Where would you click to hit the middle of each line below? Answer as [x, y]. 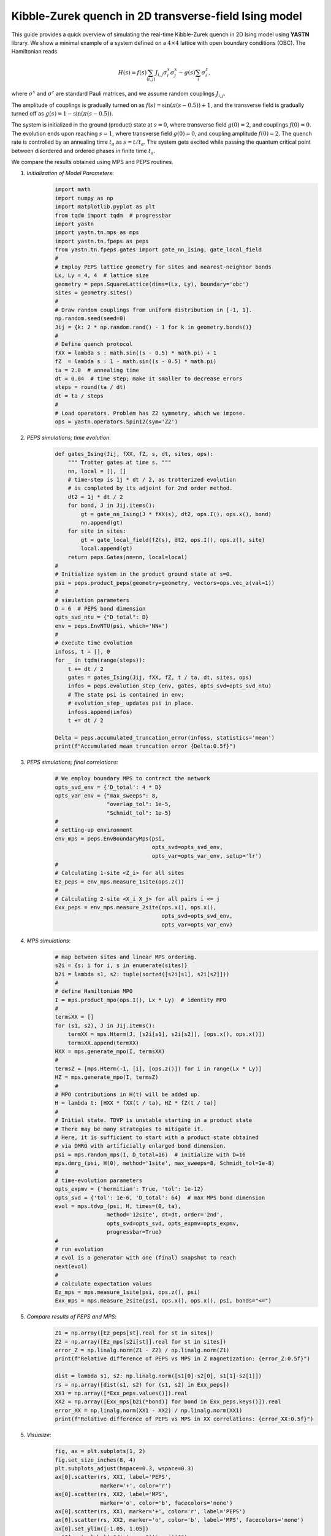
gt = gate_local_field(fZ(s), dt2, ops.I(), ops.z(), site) [173, 540]
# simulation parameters [92, 600]
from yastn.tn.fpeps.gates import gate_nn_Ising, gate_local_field [158, 250]
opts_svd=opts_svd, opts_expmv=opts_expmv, [173, 1223]
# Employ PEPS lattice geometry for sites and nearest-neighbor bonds [163, 267]
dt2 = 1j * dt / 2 [95, 497]
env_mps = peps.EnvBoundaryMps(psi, [110, 838]
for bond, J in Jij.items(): [112, 506]
